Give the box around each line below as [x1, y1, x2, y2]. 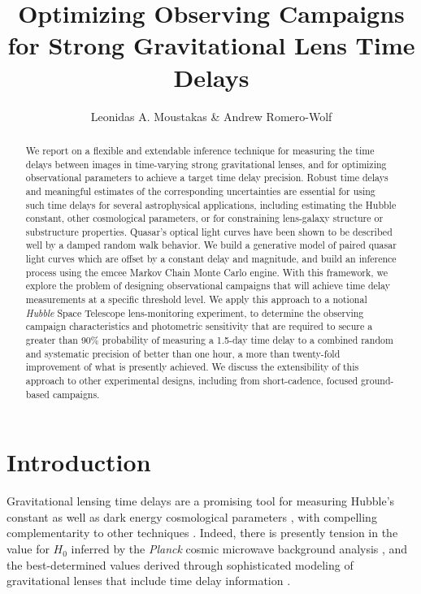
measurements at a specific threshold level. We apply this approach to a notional [25, 293, 367, 306]
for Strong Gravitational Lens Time [7, 28, 415, 62]
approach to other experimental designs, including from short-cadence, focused [25, 374, 358, 388]
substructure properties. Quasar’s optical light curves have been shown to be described [25, 224, 393, 238]
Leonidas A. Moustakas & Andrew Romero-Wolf [90, 107, 332, 124]
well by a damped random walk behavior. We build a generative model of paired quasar [25, 238, 397, 252]
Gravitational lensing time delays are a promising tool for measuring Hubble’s [7, 492, 395, 509]
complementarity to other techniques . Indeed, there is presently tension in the [7, 524, 398, 541]
